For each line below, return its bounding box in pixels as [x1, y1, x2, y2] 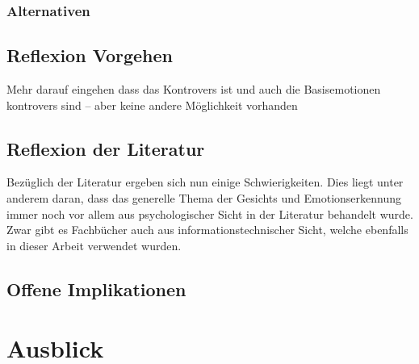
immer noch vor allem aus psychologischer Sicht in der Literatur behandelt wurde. [6, 205, 413, 222]
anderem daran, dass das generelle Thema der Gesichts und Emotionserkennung [6, 190, 401, 207]
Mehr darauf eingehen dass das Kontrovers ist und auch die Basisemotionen [6, 81, 381, 98]
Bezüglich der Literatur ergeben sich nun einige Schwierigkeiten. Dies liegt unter [6, 174, 404, 190]
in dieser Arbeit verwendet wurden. [6, 236, 182, 253]
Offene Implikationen [6, 276, 186, 301]
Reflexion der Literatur [6, 136, 205, 161]
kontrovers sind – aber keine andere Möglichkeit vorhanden [6, 96, 298, 113]
